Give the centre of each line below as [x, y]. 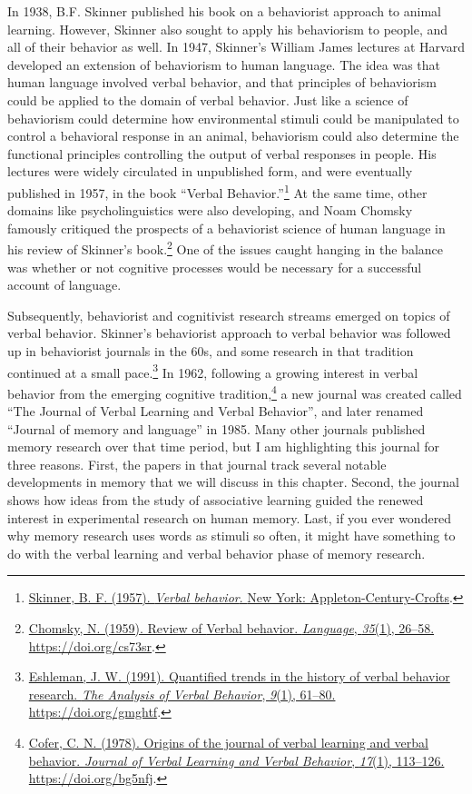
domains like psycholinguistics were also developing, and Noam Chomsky [210, 210]
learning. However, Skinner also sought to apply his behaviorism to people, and [228, 29]
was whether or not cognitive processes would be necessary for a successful [215, 267]
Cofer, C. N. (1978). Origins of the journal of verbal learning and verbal [228, 742]
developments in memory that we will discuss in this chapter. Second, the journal [233, 482]
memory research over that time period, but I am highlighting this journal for [224, 447]
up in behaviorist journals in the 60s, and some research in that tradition [211, 351]
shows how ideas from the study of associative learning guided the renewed [216, 500]
